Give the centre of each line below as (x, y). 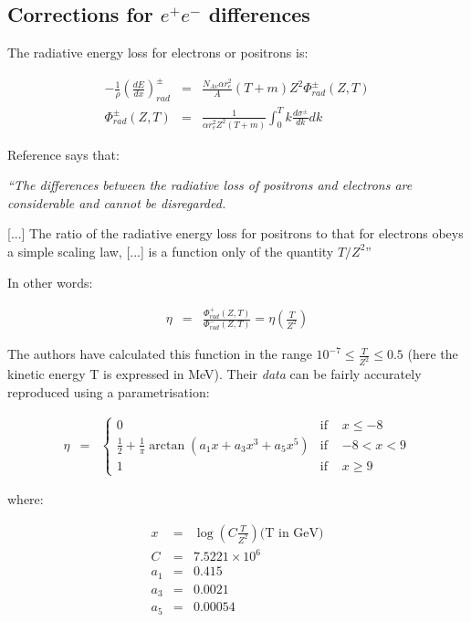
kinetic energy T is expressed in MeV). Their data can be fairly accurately (215, 374)
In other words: (50, 282)
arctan (167, 445)
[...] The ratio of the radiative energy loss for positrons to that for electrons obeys (235, 233)
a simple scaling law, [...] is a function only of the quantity (171, 251)
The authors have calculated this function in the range (160, 354)
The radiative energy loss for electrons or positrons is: (158, 53)
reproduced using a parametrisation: (109, 391)
